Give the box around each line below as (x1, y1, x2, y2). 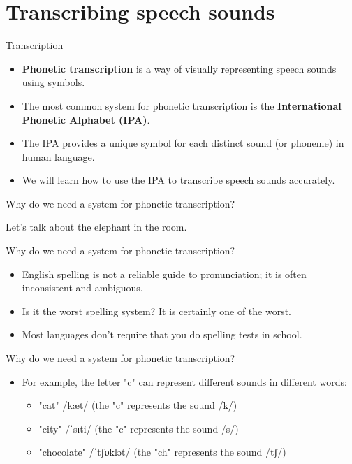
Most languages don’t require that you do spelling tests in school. (22, 327, 302, 342)
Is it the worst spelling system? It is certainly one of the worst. (22, 303, 292, 318)
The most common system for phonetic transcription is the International (22, 98, 342, 113)
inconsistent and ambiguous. (22, 280, 143, 295)
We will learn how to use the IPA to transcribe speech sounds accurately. (22, 173, 335, 187)
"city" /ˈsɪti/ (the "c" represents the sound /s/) (38, 421, 239, 435)
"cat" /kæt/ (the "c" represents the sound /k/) (38, 398, 237, 412)
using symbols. (22, 75, 85, 89)
